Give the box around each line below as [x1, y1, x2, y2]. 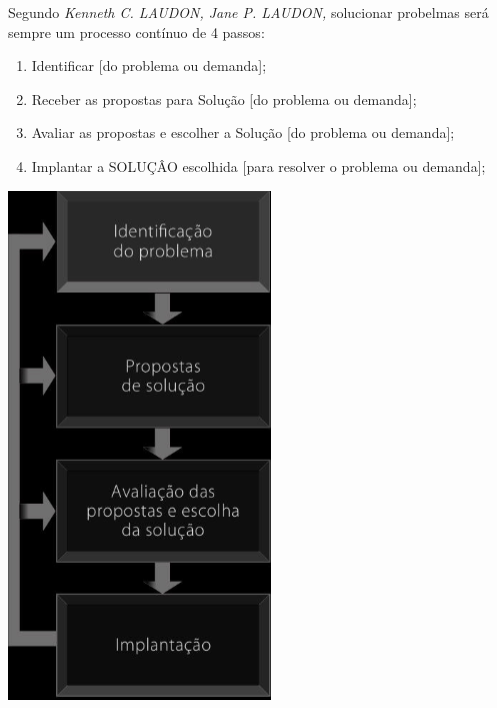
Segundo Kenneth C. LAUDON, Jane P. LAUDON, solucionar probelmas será [8, 2, 489, 22]
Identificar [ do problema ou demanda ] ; [31, 55, 267, 76]
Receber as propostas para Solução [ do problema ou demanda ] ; [31, 88, 417, 109]
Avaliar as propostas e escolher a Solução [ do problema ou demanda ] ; [31, 122, 455, 143]
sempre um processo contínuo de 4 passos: [8, 21, 265, 42]
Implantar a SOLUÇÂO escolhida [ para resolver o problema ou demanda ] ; [31, 155, 486, 176]
